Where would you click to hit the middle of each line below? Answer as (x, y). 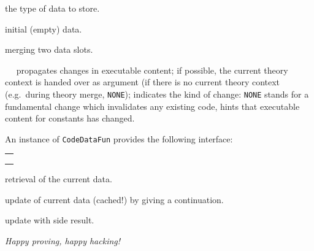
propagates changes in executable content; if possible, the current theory (152, 70)
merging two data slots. (49, 49)
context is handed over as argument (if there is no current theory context (143, 82)
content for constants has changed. (70, 118)
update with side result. (50, 220)
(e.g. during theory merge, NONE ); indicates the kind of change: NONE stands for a (157, 94)
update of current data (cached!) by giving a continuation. (114, 199)
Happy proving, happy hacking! (63, 241)
